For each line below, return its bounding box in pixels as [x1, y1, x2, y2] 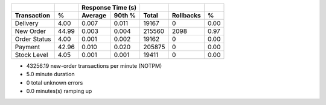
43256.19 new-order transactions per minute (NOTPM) [26, 62, 162, 69]
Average [81, 11, 107, 19]
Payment [14, 43, 40, 51]
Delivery [14, 19, 39, 27]
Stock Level [14, 51, 48, 59]
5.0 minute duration [26, 71, 75, 78]
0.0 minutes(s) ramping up [26, 88, 92, 95]
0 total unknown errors [26, 79, 83, 86]
